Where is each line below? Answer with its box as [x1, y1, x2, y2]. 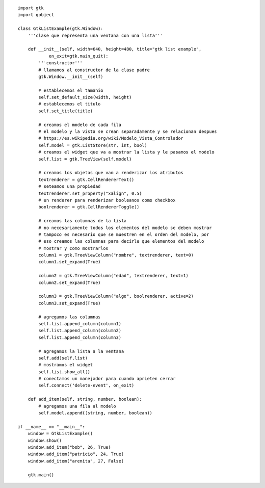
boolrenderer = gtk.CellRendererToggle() [38, 204, 140, 210]
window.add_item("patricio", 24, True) [27, 451, 124, 457]
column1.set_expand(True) [38, 259, 101, 265]
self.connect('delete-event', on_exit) [38, 383, 134, 388]
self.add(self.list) [38, 355, 88, 360]
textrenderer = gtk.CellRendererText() [38, 177, 134, 182]
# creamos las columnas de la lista [38, 218, 127, 224]
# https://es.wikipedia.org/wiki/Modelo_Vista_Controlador [38, 135, 184, 141]
